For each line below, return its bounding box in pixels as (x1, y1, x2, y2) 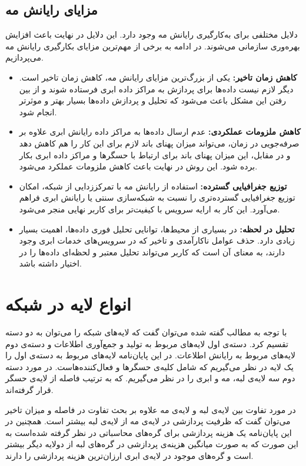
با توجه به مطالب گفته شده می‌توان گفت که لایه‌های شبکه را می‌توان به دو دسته (5, 326, 287, 338)
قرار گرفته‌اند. (5, 383, 54, 395)
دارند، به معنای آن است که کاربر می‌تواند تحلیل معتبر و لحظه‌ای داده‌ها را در (19, 245, 285, 258)
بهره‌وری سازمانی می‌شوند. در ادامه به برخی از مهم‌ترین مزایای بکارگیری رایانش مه (5, 39, 300, 52)
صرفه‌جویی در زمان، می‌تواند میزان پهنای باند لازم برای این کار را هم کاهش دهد (19, 137, 300, 149)
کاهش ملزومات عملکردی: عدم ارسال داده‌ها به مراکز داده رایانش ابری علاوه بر (19, 125, 301, 138)
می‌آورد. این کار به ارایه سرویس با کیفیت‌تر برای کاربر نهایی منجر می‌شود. (19, 202, 280, 215)
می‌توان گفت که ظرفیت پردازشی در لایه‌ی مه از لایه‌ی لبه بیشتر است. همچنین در (5, 415, 291, 427)
